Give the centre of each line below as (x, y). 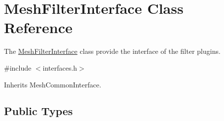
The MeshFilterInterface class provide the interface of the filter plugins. (112, 51)
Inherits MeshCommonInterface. (53, 84)
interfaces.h (60, 67)
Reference (38, 27)
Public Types (39, 111)
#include (18, 67)
